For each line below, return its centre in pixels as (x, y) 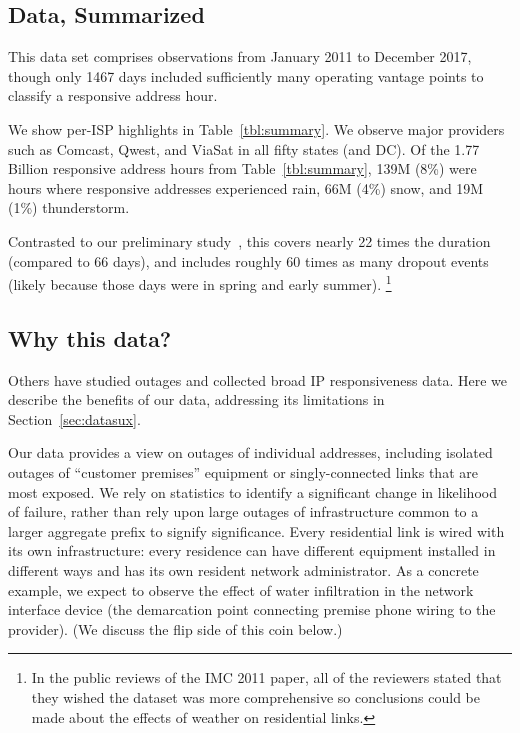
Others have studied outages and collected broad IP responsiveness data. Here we (258, 379)
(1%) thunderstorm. (69, 207)
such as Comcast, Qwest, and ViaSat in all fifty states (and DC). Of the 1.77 (244, 148)
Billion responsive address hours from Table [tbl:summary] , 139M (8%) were (242, 168)
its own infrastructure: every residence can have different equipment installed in (252, 550)
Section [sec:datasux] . (74, 418)
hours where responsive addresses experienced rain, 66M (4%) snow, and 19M (246, 187)
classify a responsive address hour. (113, 95)
